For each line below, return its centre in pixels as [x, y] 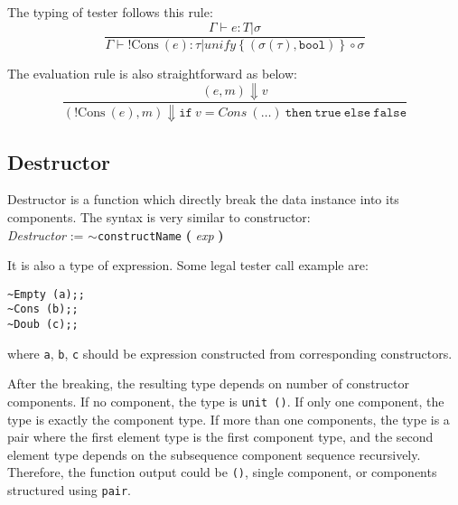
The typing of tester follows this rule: [110, 12]
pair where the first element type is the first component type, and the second [220, 437]
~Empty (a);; [46, 294]
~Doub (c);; [43, 325]
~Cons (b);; [43, 309]
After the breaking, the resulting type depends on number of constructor [209, 383]
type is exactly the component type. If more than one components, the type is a [229, 419]
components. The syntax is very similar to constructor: [159, 216]
